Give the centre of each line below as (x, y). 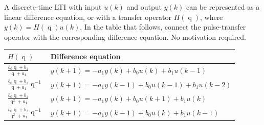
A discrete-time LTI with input (53, 7)
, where (211, 17)
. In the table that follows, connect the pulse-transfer (163, 27)
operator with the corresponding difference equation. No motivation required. (125, 36)
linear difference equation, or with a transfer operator (88, 17)
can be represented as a (223, 7)
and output (144, 7)
